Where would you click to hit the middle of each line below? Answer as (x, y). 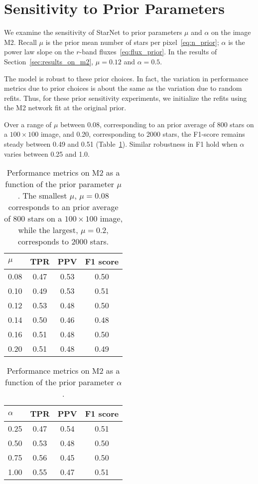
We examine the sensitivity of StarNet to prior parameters (93, 32)
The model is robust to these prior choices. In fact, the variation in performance (126, 78)
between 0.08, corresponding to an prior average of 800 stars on (157, 124)
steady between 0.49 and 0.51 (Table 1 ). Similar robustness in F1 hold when (121, 144)
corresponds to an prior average (63, 207)
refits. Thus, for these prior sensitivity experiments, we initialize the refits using (126, 98)
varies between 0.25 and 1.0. (47, 153)
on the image (231, 32)
